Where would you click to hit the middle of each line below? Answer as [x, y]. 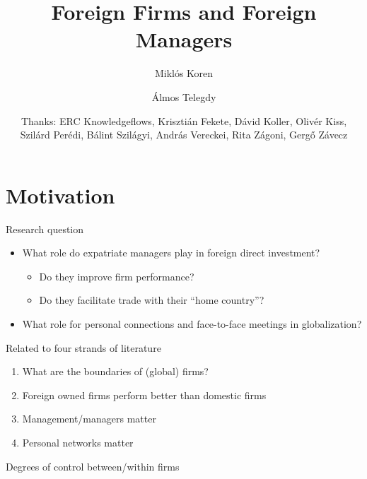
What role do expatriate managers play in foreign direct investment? [171, 253]
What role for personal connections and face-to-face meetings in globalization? [192, 324]
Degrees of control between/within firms [93, 466]
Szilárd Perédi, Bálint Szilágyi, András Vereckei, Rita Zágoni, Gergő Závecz [184, 135]
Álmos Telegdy [184, 96]
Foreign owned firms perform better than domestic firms [144, 395]
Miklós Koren [184, 73]
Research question [45, 229]
